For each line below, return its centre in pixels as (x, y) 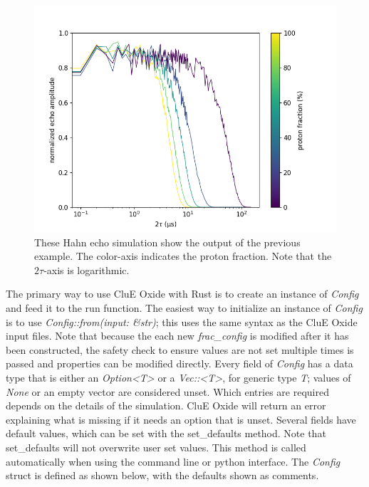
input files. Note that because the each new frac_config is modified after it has (177, 336)
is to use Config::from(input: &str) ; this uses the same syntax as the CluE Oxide (182, 321)
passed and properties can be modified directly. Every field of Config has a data (180, 363)
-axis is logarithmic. (87, 269)
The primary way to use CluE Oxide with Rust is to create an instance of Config (182, 294)
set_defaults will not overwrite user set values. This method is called (156, 447)
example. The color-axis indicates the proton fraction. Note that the (183, 256)
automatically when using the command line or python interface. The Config (173, 461)
